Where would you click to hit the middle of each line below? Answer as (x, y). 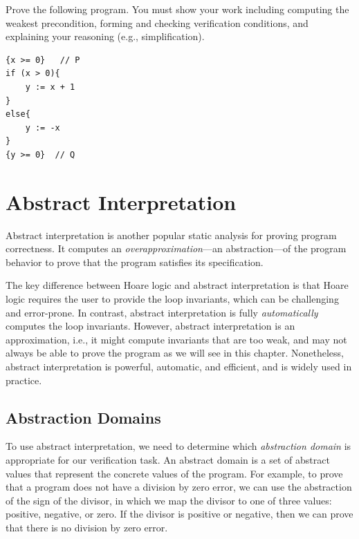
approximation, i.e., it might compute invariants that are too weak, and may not (176, 339)
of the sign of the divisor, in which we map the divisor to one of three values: (169, 500)
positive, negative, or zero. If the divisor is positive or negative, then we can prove (179, 514)
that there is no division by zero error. (87, 527)
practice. (24, 380)
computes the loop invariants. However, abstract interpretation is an (150, 326)
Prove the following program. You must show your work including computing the (177, 9)
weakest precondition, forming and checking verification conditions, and (157, 22)
